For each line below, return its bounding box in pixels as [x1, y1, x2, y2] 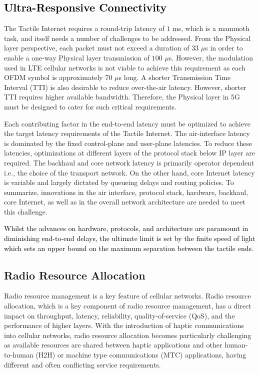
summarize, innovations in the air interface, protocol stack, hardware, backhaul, [4, 186, 248, 197]
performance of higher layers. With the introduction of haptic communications [4, 320, 244, 330]
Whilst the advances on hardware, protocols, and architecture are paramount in [4, 223, 248, 233]
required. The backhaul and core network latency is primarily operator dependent [4, 157, 254, 167]
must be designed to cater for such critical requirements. [4, 101, 177, 111]
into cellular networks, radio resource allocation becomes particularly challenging [4, 329, 251, 340]
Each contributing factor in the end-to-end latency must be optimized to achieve [4, 118, 251, 128]
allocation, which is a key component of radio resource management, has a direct [4, 300, 251, 311]
